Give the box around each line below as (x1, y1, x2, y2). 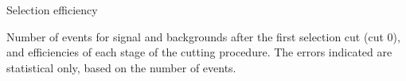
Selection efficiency (6, 2, 98, 17)
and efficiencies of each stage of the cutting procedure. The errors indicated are (6, 44, 392, 60)
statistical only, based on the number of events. (6, 59, 236, 75)
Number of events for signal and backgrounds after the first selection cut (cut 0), (6, 28, 400, 44)
